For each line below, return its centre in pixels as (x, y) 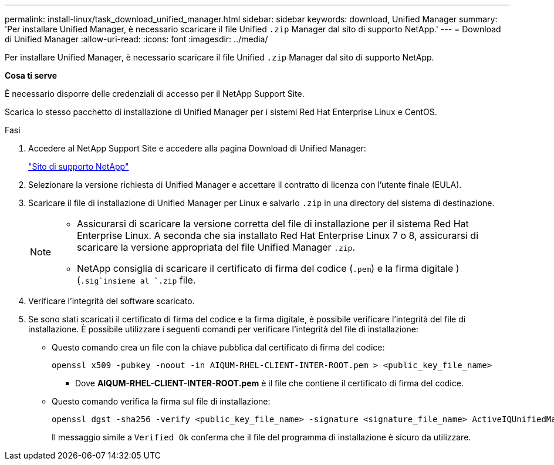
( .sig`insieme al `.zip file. (136, 280)
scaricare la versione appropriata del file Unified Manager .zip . (216, 247)
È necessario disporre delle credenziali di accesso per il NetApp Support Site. (155, 94)
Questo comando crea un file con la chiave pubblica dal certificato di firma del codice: (218, 347)
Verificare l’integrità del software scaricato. (112, 301)
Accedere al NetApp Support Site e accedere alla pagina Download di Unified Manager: (197, 148)
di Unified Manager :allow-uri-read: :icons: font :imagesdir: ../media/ (136, 39)
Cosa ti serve (31, 75)
